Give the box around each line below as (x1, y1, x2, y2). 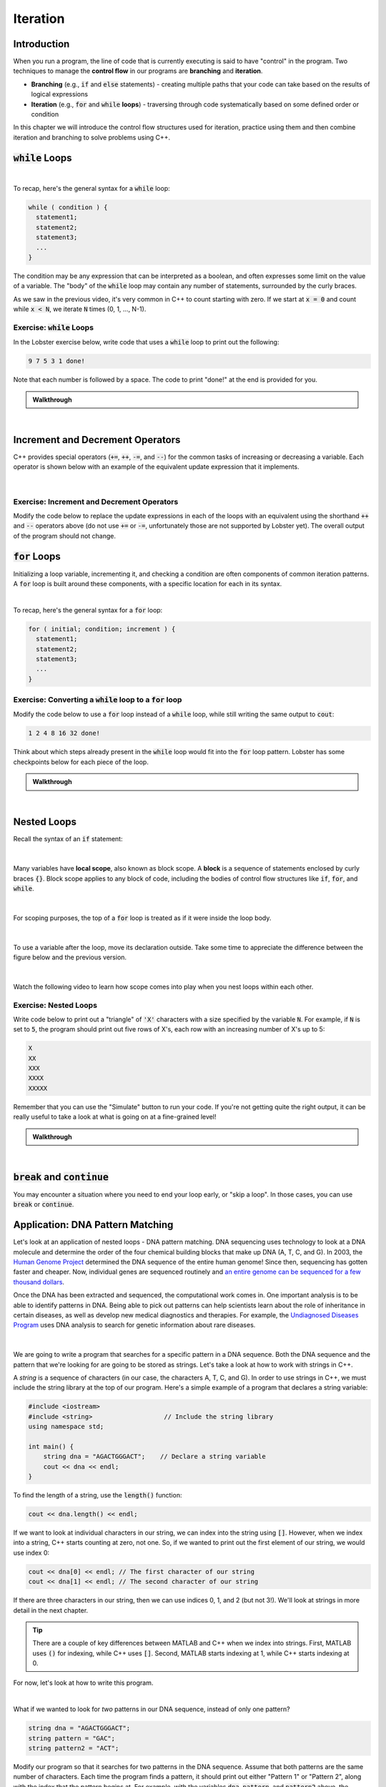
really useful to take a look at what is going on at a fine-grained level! (13, 1112, 217, 1122)
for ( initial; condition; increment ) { (28, 625, 176, 633)
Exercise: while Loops (13, 322, 94, 332)
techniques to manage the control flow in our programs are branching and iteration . (13, 66, 263, 75)
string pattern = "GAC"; (28, 1734, 116, 1742)
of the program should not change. (13, 531, 117, 540)
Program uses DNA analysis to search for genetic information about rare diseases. (13, 1321, 256, 1330)
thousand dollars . (13, 1277, 64, 1286)
